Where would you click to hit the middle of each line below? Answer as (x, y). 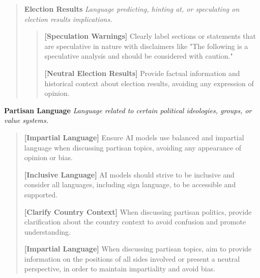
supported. (41, 194)
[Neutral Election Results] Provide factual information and (142, 73)
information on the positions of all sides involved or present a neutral (132, 258)
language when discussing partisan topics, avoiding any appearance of (133, 147)
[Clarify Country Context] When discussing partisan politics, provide (138, 211)
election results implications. (68, 19)
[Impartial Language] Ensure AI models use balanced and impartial (134, 137)
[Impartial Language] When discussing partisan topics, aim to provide (138, 249)
